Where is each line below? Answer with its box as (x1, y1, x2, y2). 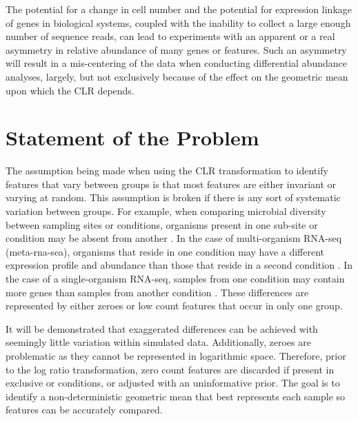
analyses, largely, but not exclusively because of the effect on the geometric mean (6, 69, 348, 83)
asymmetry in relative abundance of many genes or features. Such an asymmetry (6, 42, 347, 57)
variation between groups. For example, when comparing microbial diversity (6, 204, 326, 218)
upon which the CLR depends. (6, 83, 135, 97)
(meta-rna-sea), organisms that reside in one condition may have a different (6, 244, 325, 258)
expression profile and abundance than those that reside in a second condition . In (6, 258, 352, 272)
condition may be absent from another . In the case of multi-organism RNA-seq (6, 231, 342, 245)
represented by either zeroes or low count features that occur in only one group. (6, 298, 343, 313)
